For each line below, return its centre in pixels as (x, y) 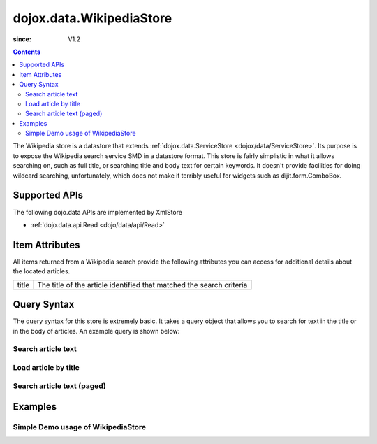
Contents (27, 52)
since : (22, 39)
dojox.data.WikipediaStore (93, 18)
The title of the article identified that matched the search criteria (142, 285)
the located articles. (42, 271)
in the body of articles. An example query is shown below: (96, 331)
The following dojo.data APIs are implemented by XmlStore (98, 212)
